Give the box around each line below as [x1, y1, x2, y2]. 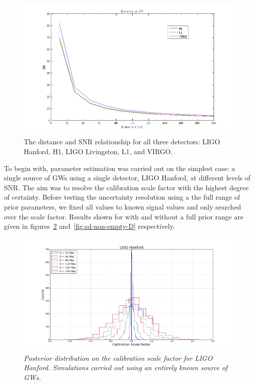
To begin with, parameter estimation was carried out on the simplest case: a [4, 163, 235, 173]
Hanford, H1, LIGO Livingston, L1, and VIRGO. [24, 146, 173, 156]
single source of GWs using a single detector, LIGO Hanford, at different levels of [4, 172, 251, 183]
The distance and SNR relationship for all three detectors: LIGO [24, 136, 220, 147]
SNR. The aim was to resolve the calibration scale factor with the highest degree [4, 182, 249, 192]
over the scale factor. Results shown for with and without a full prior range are [4, 211, 244, 221]
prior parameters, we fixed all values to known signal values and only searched [4, 201, 241, 212]
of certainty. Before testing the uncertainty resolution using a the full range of [4, 192, 240, 202]
